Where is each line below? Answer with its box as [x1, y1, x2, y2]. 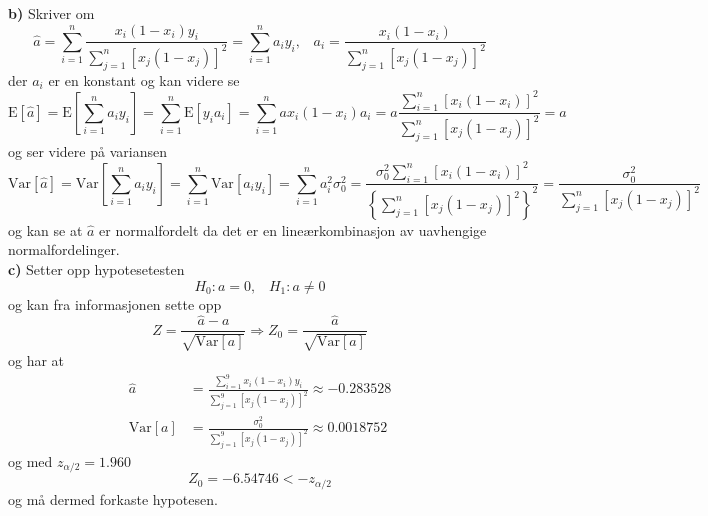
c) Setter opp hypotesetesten [8, 259, 185, 280]
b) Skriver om [8, 3, 95, 23]
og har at [8, 349, 65, 370]
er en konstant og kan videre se [48, 69, 240, 90]
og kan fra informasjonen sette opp [8, 293, 222, 314]
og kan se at [8, 219, 83, 240]
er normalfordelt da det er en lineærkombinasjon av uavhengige [99, 219, 487, 240]
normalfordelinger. [8, 239, 120, 260]
